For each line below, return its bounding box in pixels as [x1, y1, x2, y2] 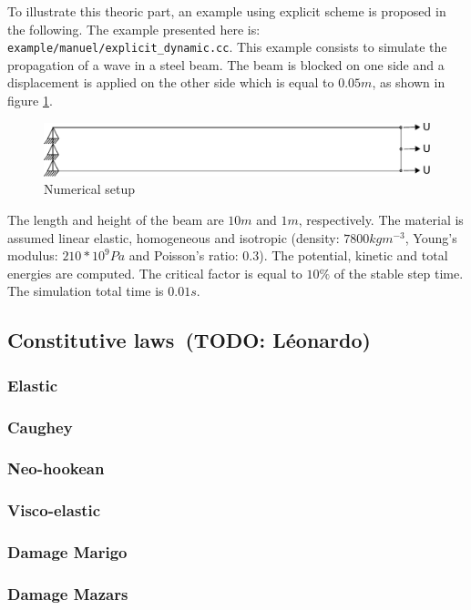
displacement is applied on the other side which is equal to [7, 73, 334, 92]
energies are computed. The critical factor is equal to [7, 263, 302, 282]
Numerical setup [44, 179, 136, 198]
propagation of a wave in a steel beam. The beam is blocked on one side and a [7, 55, 445, 74]
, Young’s [404, 228, 457, 247]
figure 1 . [7, 91, 53, 110]
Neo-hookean [7, 457, 105, 480]
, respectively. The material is [298, 210, 464, 229]
